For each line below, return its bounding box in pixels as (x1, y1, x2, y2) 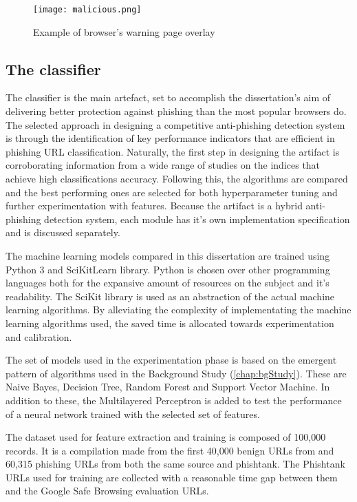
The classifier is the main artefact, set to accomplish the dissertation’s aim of (6, 90, 331, 105)
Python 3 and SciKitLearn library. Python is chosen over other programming (6, 262, 330, 276)
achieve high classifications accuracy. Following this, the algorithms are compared (6, 171, 348, 186)
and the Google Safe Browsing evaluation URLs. (6, 483, 209, 498)
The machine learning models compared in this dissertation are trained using (6, 248, 330, 262)
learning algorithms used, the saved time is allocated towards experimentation (6, 315, 334, 330)
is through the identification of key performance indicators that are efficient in (6, 131, 335, 145)
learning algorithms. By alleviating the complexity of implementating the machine (6, 302, 351, 317)
